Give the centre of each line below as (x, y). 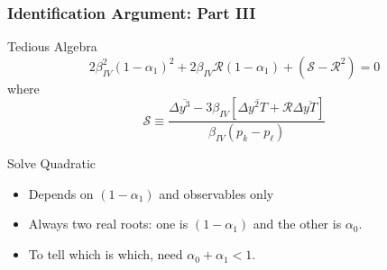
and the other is (297, 224)
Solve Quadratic (52, 163)
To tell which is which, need (106, 254)
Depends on (61, 193)
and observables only (217, 193)
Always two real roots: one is (108, 224)
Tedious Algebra (52, 46)
